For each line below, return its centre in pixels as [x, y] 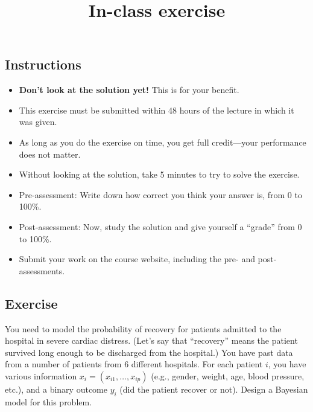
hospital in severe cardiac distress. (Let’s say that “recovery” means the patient [151, 340]
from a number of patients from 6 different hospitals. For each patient [134, 364]
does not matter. [50, 154]
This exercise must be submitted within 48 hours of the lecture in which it [156, 110]
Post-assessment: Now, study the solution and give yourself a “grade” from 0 [160, 226]
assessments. [42, 270]
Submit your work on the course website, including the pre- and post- [148, 259]
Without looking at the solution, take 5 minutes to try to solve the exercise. [159, 174]
